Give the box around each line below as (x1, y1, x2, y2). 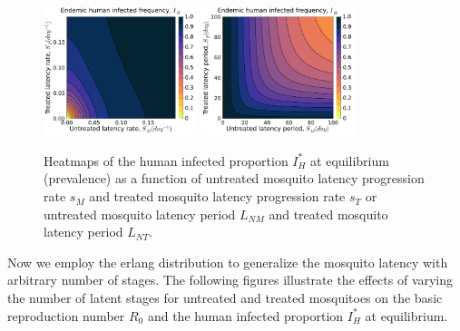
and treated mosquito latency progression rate (89, 187, 346, 206)
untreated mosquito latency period (44, 204, 236, 223)
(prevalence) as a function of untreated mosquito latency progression (44, 169, 425, 188)
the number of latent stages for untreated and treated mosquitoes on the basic (7, 288, 443, 307)
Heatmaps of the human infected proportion (44, 151, 289, 170)
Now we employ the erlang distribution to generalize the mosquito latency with (7, 252, 448, 271)
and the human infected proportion (147, 306, 344, 325)
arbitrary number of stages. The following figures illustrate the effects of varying (7, 270, 454, 289)
